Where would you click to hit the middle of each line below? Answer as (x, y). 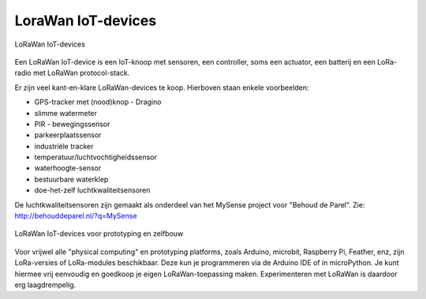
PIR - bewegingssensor (72, 124)
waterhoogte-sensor (68, 168)
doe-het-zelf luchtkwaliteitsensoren (92, 190)
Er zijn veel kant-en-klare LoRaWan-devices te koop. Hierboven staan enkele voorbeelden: (162, 88)
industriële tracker (64, 146)
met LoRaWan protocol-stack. (81, 73)
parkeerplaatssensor (68, 135)
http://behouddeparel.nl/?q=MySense (76, 216)
